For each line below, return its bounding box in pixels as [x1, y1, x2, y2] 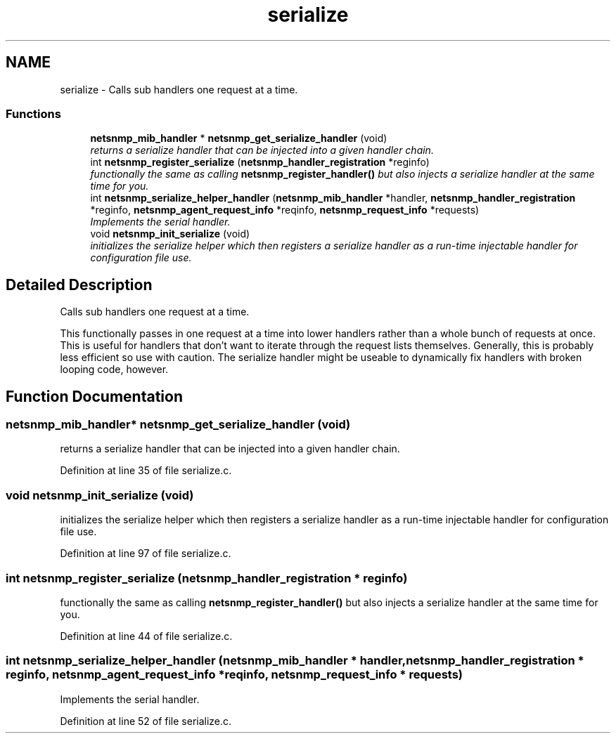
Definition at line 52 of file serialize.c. [60, 714, 232, 727]
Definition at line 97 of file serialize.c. [60, 547, 231, 560]
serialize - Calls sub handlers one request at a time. [60, 83, 298, 96]
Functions [6, 106, 61, 121]
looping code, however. [60, 363, 169, 376]
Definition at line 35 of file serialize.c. [60, 464, 232, 477]
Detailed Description [6, 275, 153, 294]
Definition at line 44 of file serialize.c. [60, 629, 233, 642]
